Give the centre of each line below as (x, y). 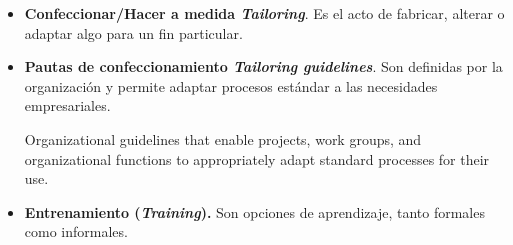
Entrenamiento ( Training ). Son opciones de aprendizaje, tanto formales (254, 211)
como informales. (76, 231)
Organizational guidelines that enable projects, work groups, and (223, 138)
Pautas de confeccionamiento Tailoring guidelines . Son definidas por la (263, 66)
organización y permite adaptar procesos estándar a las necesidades (231, 85)
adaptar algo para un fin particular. (133, 32)
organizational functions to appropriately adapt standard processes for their (257, 158)
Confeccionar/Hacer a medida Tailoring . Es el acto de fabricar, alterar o (264, 13)
